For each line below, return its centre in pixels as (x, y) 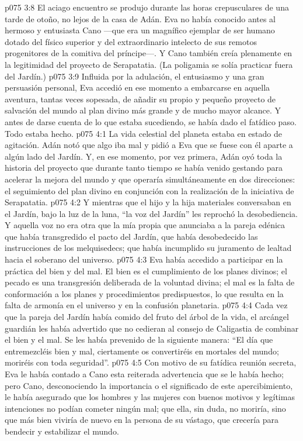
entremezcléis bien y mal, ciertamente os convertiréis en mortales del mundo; (142, 351)
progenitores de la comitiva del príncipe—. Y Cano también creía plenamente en (149, 53)
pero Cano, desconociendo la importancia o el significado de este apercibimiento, (149, 385)
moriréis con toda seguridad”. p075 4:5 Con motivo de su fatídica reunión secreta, (151, 362)
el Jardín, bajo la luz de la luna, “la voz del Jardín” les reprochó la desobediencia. (151, 213)
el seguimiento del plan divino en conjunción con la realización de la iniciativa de (149, 190)
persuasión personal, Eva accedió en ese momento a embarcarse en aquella (137, 87)
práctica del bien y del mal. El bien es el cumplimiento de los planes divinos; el (146, 271)
